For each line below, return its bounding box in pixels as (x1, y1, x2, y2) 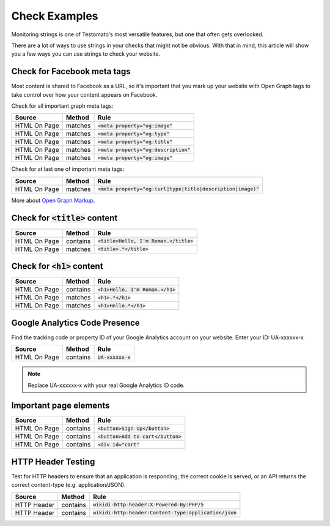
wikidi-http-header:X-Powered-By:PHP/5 (92, 502, 204, 508)
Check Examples (11, 9, 98, 23)
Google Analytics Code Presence (11, 317, 140, 328)
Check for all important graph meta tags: (11, 102, 114, 110)
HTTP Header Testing (11, 456, 95, 467)
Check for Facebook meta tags (11, 66, 131, 77)
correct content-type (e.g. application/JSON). (11, 481, 126, 489)
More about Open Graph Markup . (11, 197, 95, 204)
